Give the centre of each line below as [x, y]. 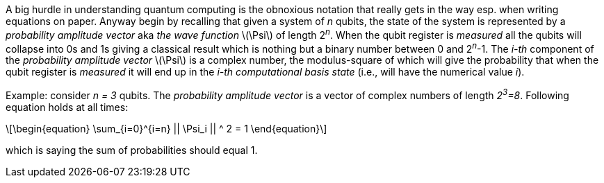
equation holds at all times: [67, 107]
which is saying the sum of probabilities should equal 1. [132, 150]
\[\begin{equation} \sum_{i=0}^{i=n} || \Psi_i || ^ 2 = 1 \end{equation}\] [166, 128]
